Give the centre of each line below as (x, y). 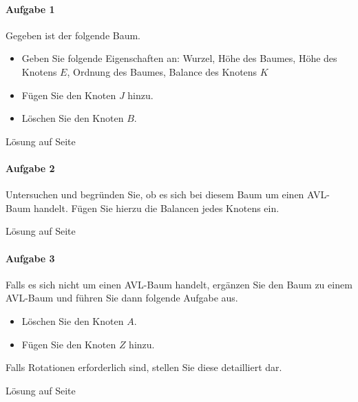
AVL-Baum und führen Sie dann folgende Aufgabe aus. (122, 298)
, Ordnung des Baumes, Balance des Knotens (162, 71)
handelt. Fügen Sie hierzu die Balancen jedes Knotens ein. (157, 208)
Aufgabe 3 (30, 258)
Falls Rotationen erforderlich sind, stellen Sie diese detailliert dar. (144, 367)
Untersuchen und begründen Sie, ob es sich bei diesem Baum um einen (155, 194)
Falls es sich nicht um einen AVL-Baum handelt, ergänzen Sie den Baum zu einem (179, 284)
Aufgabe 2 (30, 168)
